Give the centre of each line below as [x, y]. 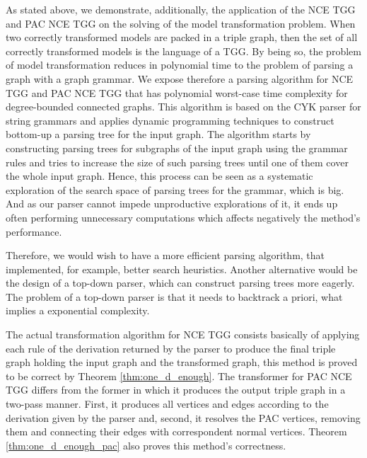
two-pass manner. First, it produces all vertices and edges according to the [167, 404]
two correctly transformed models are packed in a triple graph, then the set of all [182, 37]
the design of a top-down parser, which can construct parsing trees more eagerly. [180, 283]
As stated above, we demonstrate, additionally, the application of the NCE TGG [181, 9]
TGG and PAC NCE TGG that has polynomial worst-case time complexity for [177, 92]
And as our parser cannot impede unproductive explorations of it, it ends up [172, 204]
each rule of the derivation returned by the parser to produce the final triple [171, 348]
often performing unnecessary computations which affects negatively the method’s [183, 217]
